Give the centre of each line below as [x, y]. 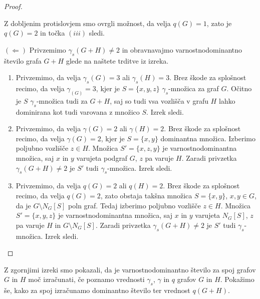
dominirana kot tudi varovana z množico [78, 111]
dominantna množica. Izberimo [208, 138]
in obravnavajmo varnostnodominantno [182, 49]
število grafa [23, 60]
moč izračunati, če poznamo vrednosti [86, 279]
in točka [53, 33]
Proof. [13, 6]
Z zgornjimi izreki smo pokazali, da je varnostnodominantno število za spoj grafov [130, 269]
